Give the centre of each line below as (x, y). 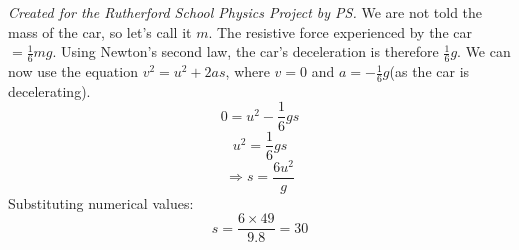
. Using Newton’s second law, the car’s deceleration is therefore (245, 51)
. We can (484, 51)
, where (247, 71)
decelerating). (49, 90)
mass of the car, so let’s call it (100, 31)
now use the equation (73, 71)
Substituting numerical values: (101, 202)
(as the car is (429, 71)
